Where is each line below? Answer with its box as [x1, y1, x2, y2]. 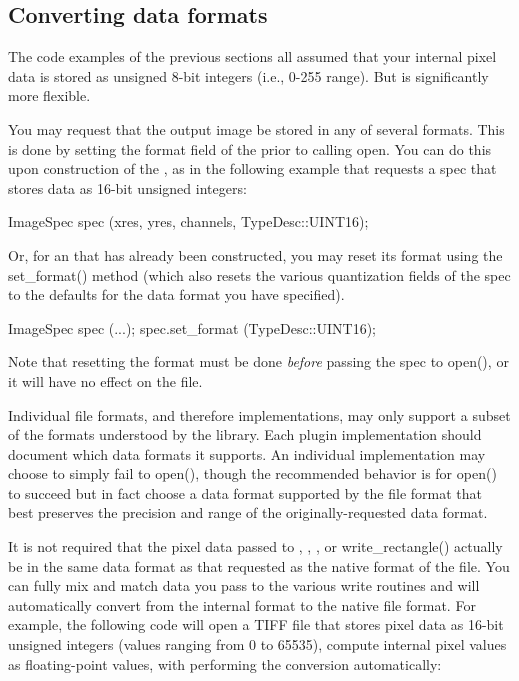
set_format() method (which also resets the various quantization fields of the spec [8, 264, 511, 285]
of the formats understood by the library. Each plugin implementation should [8, 424, 482, 445]
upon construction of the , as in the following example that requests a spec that [8, 158, 497, 179]
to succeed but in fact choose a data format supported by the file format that [8, 482, 483, 503]
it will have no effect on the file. [8, 370, 203, 391]
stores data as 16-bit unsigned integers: [8, 177, 247, 198]
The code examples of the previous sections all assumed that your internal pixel [8, 46, 497, 67]
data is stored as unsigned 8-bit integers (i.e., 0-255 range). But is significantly [8, 65, 489, 86]
